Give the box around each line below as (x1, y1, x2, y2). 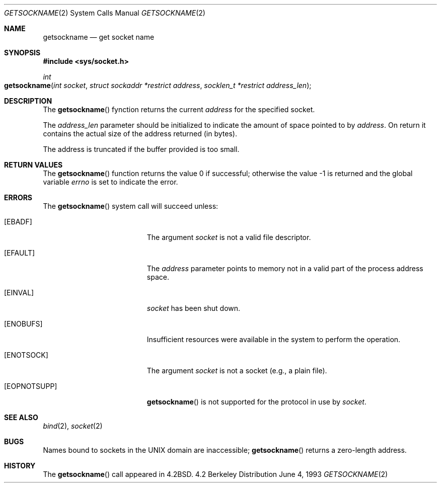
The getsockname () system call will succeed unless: (43, 202, 218, 210)
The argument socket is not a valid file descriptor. (146, 233, 311, 241)
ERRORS (4, 193, 33, 202)
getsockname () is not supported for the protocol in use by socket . (146, 397, 366, 406)
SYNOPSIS (4, 48, 41, 57)
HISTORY (4, 461, 36, 470)
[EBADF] (4, 217, 32, 226)
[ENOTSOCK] (4, 351, 48, 359)
